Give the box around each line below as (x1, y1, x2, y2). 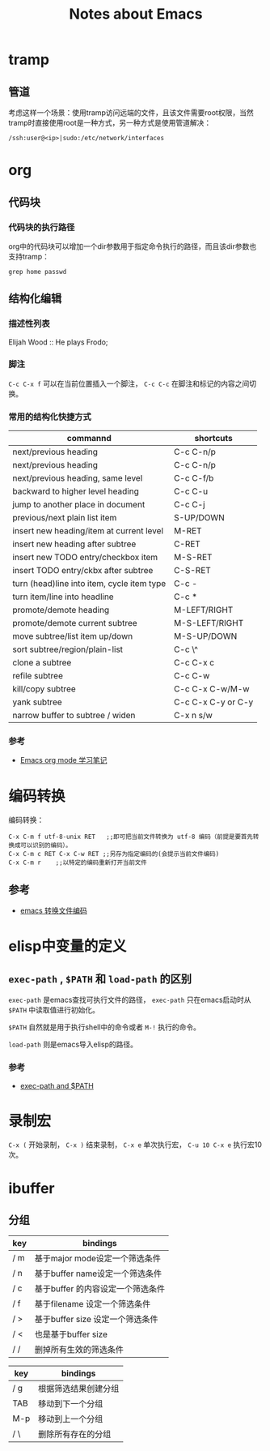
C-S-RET (173, 565, 212, 576)
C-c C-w (173, 670, 210, 682)
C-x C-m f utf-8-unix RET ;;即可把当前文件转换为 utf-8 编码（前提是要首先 (8, 833, 253, 841)
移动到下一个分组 (37, 1398, 103, 1410)
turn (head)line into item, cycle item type (12, 578, 167, 589)
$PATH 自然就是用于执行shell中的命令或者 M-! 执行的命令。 (8, 1022, 200, 1032)
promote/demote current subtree (12, 618, 137, 629)
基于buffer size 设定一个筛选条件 (34, 1314, 159, 1325)
